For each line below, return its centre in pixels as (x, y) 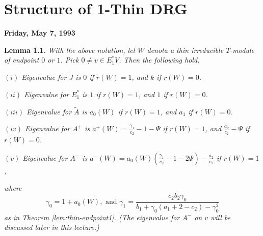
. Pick (70, 60)
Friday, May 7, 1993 (40, 33)
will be (221, 217)
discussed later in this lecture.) (52, 227)
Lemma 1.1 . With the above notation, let (70, 50)
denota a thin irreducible (185, 50)
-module (242, 50)
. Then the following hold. (159, 60)
